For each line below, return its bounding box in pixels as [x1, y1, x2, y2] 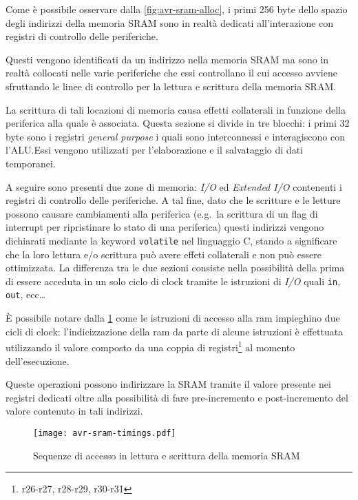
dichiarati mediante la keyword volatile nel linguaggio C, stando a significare [6, 233, 337, 247]
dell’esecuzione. [6, 353, 70, 368]
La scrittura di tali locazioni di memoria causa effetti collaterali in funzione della [6, 102, 346, 116]
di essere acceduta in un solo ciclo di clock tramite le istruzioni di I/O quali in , [6, 273, 341, 288]
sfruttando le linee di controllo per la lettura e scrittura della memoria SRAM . [6, 79, 337, 93]
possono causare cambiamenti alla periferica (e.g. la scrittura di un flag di [6, 206, 318, 220]
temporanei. [6, 156, 56, 170]
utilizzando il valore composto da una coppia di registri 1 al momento [6, 338, 295, 354]
